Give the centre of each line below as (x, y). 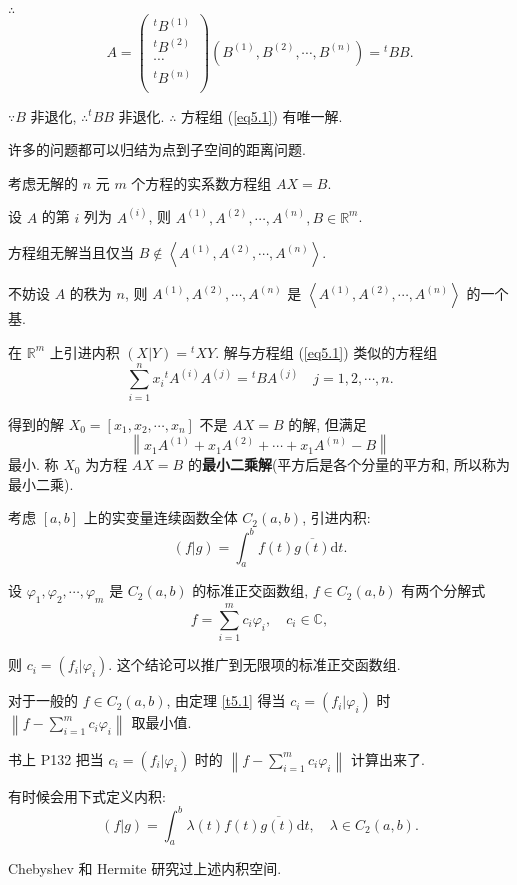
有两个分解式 (443, 590)
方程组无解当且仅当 (71, 252)
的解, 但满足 (327, 423)
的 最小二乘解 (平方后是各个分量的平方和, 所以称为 (348, 464)
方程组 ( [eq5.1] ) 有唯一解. (262, 115)
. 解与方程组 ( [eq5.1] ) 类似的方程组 (326, 351)
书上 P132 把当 (56, 758)
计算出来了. (387, 758)
